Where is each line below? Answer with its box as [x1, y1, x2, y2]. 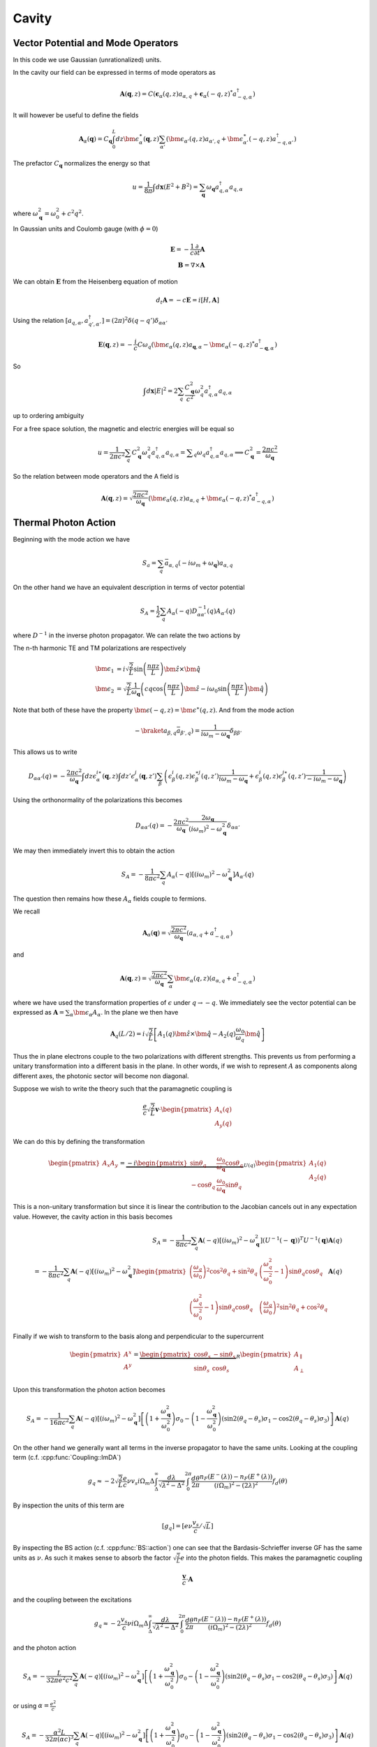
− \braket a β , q [135, 727, 177, 737]
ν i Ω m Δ [127, 1619, 149, 1629]
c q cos [144, 685, 163, 693]
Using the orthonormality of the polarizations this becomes [13, 796, 183, 804]
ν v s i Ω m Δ [126, 1477, 155, 1486]
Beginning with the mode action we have [13, 535, 131, 544]
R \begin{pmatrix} [236, 1351, 292, 1360]
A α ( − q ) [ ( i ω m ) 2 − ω [166, 869, 228, 880]
